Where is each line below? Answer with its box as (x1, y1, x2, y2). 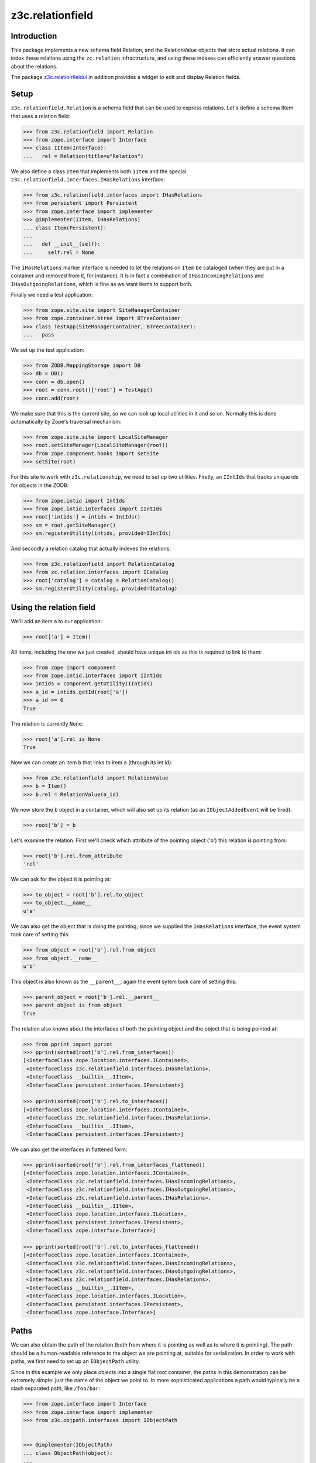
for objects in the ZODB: (11, 482, 69, 489)
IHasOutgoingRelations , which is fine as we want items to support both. (11, 280, 193, 287)
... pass (23, 331, 54, 338)
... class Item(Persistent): (23, 224, 107, 231)
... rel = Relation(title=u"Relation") (23, 153, 144, 159)
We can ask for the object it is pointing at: (11, 875, 111, 883)
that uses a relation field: (11, 112, 70, 119)
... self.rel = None (23, 249, 95, 256)
